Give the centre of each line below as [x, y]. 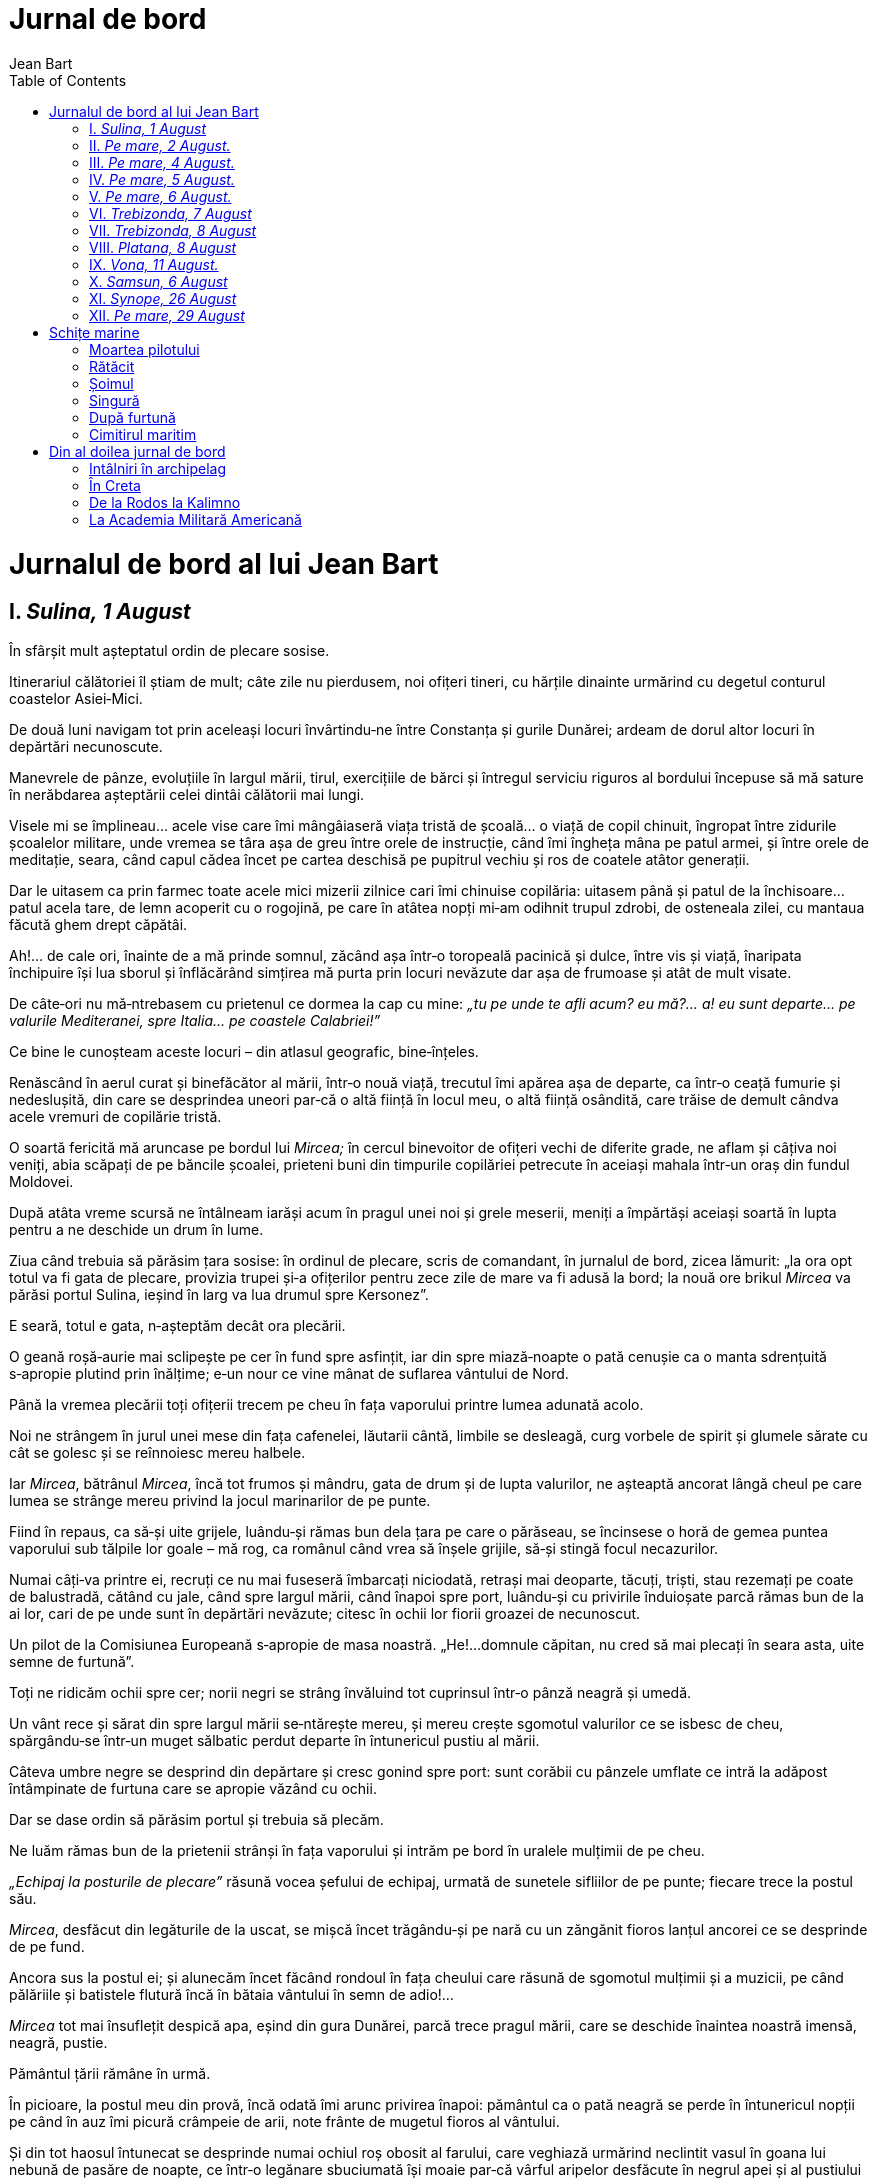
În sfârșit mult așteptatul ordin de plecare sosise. [169, 650]
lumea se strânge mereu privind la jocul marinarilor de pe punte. [220, 1500]
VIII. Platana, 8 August [163, 247]
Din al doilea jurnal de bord [137, 451]
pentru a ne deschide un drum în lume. [136, 1229]
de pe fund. [47, 1946]
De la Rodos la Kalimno [165, 502]
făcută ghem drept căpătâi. [98, 924]
